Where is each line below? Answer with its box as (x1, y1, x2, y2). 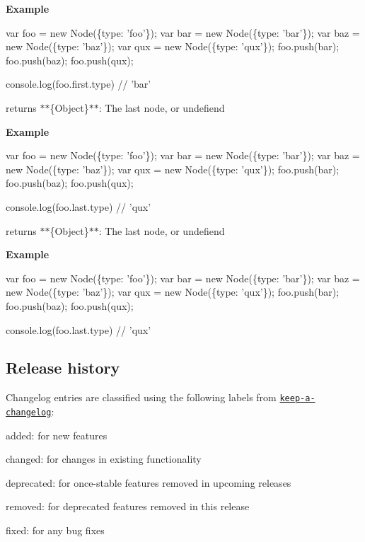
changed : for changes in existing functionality (6, 451, 202, 466)
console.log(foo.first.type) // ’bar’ (6, 76, 151, 91)
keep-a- (279, 393, 315, 404)
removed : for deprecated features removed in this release (6, 499, 250, 514)
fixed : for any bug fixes (6, 522, 105, 537)
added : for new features (6, 427, 108, 442)
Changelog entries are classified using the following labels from (6, 390, 277, 405)
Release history (6, 357, 120, 379)
